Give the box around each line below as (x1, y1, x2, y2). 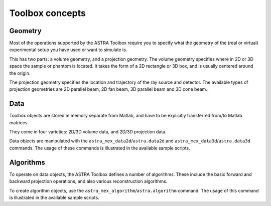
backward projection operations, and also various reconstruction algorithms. (9, 178, 168, 184)
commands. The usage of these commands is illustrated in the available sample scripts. (9, 145, 190, 151)
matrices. (9, 119, 29, 125)
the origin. (9, 70, 31, 76)
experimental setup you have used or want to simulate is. (9, 47, 127, 53)
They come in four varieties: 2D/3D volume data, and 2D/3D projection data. (9, 129, 167, 135)
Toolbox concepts (9, 8, 86, 19)
